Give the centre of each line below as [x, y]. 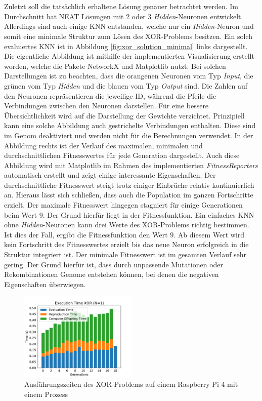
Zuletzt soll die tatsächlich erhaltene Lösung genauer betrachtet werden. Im [121, 6]
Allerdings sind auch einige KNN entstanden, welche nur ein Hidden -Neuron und [129, 26]
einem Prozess [46, 394]
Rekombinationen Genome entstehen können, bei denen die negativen [112, 274]
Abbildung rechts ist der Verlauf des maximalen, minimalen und [103, 145]
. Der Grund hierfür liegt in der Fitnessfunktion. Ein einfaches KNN [148, 214]
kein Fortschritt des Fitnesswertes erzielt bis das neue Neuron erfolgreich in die [126, 244]
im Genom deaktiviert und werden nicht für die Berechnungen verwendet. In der [129, 135]
